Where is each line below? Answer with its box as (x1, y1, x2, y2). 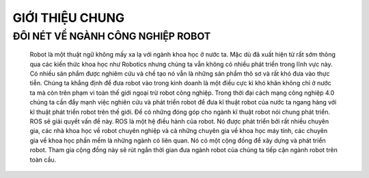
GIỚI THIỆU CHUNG (12, 10, 125, 25)
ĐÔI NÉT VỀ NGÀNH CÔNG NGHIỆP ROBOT (12, 30, 211, 42)
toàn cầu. (29, 155, 57, 164)
